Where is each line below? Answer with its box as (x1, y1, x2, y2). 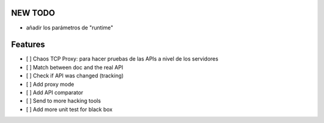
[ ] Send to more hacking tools (26, 97, 101, 104)
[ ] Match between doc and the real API (26, 64, 123, 71)
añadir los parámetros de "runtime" (26, 24, 113, 31)
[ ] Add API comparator (26, 89, 83, 96)
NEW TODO (11, 8, 55, 18)
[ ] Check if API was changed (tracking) (26, 72, 124, 79)
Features (11, 40, 45, 50)
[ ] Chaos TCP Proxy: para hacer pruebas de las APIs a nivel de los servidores (26, 55, 218, 62)
